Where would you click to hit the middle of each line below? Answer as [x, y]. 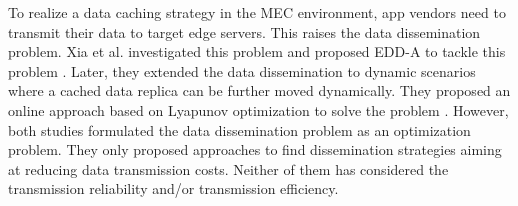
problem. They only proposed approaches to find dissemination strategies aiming [255, 149]
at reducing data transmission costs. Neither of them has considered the [228, 168]
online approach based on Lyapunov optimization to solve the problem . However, [258, 109]
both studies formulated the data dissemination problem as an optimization [239, 129]
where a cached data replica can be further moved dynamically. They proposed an [259, 90]
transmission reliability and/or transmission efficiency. [173, 188]
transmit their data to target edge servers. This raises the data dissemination [244, 31]
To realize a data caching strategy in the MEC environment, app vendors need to [257, 12]
